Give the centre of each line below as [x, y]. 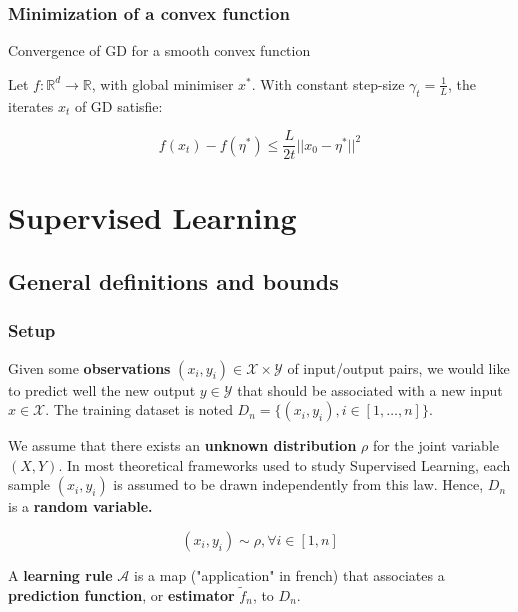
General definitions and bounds [173, 281]
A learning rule [60, 575]
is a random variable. [80, 506]
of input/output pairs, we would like [398, 367]
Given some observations [89, 367]
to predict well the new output [102, 389]
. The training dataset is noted [139, 409]
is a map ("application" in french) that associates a [289, 575]
